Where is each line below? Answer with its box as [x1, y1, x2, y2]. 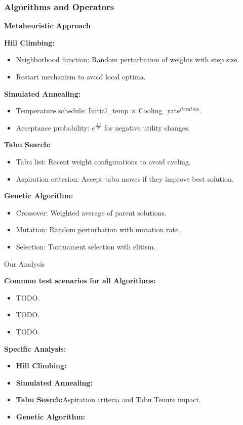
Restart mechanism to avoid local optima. [16, 71, 146, 81]
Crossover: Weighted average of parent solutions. [16, 207, 167, 218]
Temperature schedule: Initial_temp [16, 105, 129, 116]
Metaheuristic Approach [4, 20, 91, 31]
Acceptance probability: [16, 122, 90, 133]
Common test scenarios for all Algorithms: [4, 275, 156, 286]
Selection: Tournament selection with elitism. [16, 241, 156, 251]
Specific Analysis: [4, 343, 66, 354]
